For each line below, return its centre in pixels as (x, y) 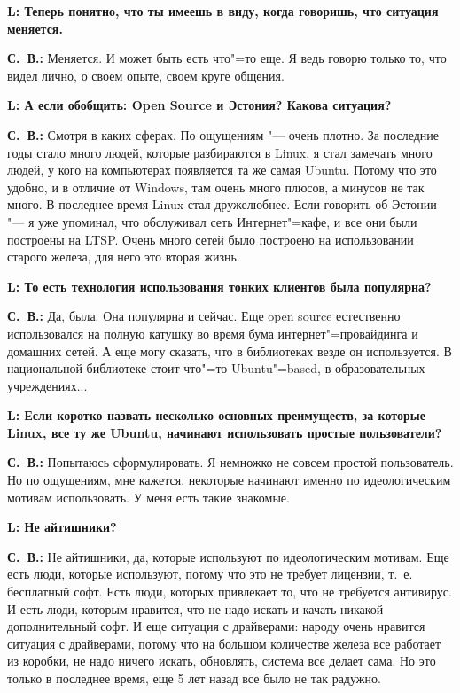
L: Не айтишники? (62, 527)
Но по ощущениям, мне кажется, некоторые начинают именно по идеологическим (229, 480)
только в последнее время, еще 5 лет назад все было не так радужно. (194, 678)
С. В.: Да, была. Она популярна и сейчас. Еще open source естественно (204, 316)
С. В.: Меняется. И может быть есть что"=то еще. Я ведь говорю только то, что (227, 58)
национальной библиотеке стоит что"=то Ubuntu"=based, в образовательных (216, 368)
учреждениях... (47, 385)
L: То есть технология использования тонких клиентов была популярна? (219, 286)
